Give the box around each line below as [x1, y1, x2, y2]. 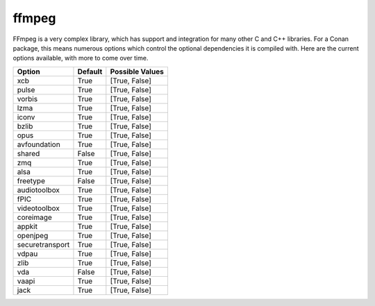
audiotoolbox [17, 185, 60, 194]
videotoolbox [17, 203, 60, 213]
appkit [17, 221, 38, 231]
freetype [17, 176, 45, 185]
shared [17, 148, 40, 158]
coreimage [17, 212, 52, 222]
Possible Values [110, 67, 165, 76]
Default [77, 67, 103, 76]
